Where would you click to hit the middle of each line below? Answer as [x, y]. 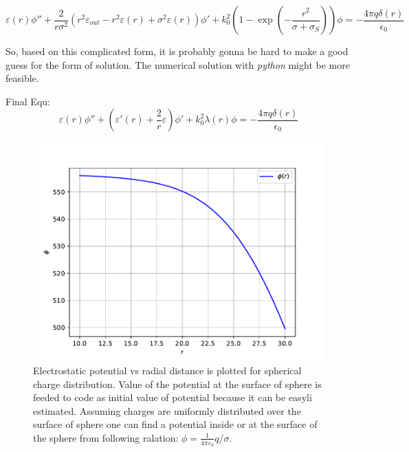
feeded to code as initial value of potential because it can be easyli [173, 397]
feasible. [22, 78]
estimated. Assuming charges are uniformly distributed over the [167, 410]
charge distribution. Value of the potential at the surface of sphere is [177, 384]
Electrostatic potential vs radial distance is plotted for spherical [167, 370]
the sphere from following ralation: [106, 437]
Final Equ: [28, 101]
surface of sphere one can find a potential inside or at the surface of [175, 424]
